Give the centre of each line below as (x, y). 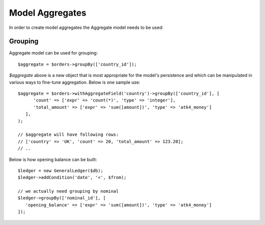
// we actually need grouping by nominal (68, 191)
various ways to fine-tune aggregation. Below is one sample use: (75, 82)
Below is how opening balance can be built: (53, 159)
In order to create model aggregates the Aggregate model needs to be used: (86, 27)
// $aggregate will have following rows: (68, 135)
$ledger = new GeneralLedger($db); (61, 171)
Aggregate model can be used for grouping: (53, 53)
